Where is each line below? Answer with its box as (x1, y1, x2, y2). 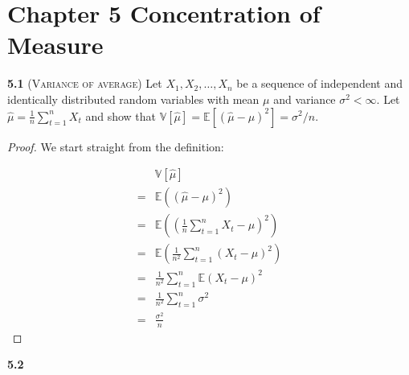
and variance (273, 90, 336, 107)
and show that (85, 107, 157, 124)
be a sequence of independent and (236, 75, 403, 92)
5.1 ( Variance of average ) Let (7, 75, 162, 92)
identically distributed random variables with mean (7, 90, 260, 107)
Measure (7, 28, 104, 61)
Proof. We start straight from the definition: (7, 138, 224, 155)
